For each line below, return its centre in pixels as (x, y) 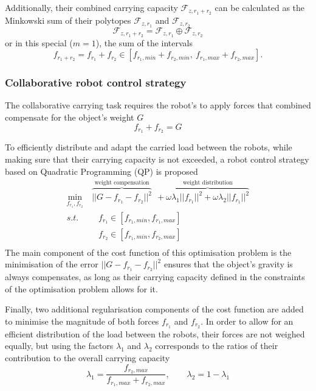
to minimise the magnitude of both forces (82, 321)
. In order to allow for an (247, 321)
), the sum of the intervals (144, 42)
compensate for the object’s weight (70, 117)
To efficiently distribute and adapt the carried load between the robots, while (149, 147)
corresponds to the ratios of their (217, 346)
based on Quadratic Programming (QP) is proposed (101, 171)
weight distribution (208, 182)
